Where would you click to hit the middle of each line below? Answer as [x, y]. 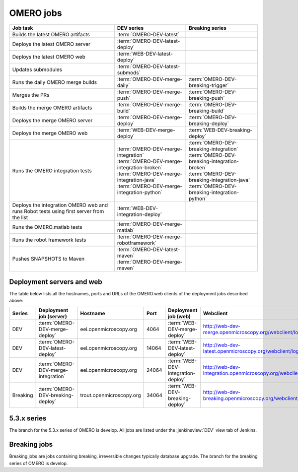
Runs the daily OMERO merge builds [54, 82]
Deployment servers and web [56, 282]
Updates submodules [37, 69]
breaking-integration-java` [220, 180]
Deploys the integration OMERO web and [60, 205]
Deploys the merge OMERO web [50, 133]
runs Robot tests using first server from [58, 211]
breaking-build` [207, 111]
